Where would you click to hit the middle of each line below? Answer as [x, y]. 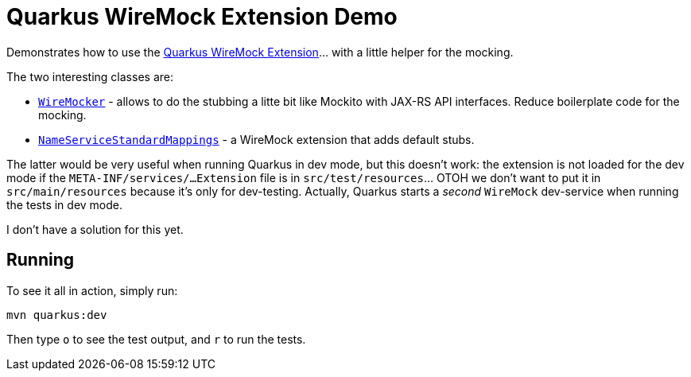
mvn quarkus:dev [57, 315]
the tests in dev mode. [65, 204]
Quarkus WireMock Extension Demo [202, 17]
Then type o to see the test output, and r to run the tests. [156, 339]
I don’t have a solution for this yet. [95, 229]
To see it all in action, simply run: [92, 290]
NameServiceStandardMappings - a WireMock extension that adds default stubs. [256, 139]
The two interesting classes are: [90, 76]
